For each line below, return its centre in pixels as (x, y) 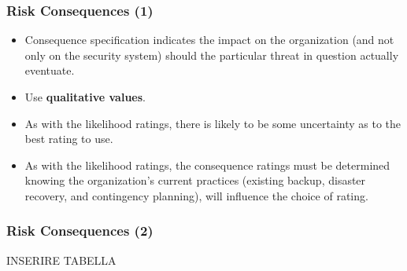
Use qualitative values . (85, 97)
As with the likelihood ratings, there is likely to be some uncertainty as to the (213, 123)
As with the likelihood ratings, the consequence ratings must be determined (207, 165)
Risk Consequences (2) (80, 231)
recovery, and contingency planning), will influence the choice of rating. (196, 195)
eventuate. (50, 70)
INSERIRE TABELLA (61, 260)
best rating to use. (69, 139)
